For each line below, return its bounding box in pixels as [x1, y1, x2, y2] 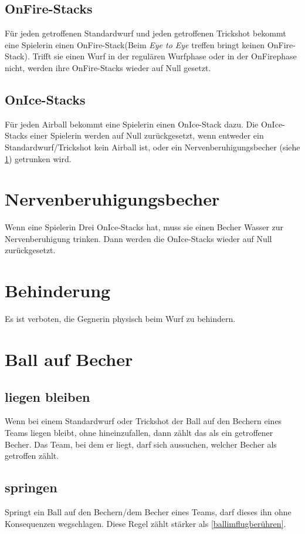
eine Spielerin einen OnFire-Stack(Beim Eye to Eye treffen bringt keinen [5, 38, 265, 51]
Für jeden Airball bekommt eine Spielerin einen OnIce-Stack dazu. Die [5, 117, 259, 130]
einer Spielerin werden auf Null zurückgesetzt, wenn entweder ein [30, 129, 264, 142]
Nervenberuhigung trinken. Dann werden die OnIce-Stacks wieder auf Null [5, 232, 272, 244]
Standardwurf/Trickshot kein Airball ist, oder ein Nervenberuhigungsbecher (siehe [5, 140, 300, 153]
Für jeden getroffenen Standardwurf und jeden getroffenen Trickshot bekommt [5, 27, 286, 39]
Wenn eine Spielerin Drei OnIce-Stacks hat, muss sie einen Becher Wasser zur [5, 221, 284, 233]
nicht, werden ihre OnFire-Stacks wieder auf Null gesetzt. [5, 61, 211, 73]
